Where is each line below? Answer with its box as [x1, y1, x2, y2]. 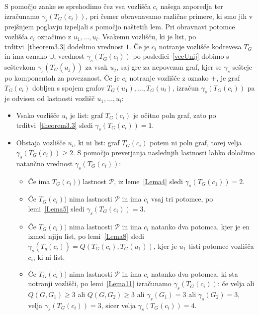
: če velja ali [217, 278, 255, 289]
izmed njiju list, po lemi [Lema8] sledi [28, 231, 144, 241]
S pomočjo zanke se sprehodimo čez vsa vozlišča [4, 1, 151, 11]
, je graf [216, 72, 240, 83]
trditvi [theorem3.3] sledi [16, 119, 93, 130]
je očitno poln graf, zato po [133, 109, 216, 120]
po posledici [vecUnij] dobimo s [133, 51, 229, 61]
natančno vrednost [16, 158, 73, 168]
